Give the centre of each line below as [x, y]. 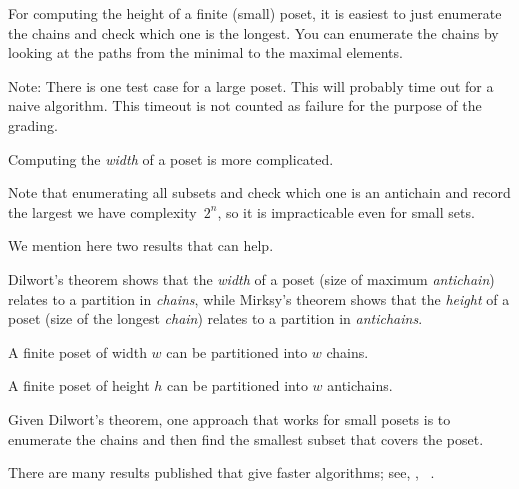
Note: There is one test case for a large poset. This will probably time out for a [251, 85]
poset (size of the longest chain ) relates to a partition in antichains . [215, 318]
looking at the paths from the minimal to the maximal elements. [205, 52]
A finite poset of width [77, 351]
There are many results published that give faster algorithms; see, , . [221, 472]
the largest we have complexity [102, 211]
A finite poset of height [79, 385]
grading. [33, 124]
